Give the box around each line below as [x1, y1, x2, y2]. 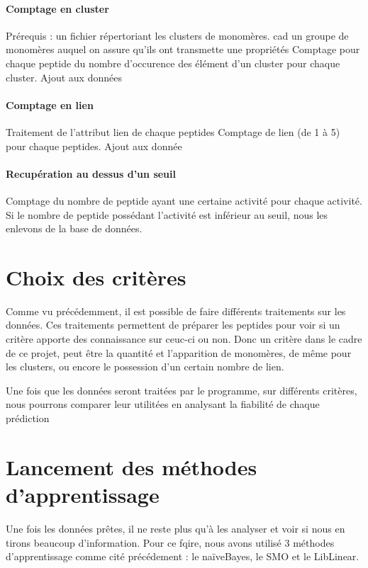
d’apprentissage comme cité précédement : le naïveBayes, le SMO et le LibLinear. [6, 549, 359, 564]
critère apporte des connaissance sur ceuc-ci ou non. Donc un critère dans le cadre [6, 331, 362, 346]
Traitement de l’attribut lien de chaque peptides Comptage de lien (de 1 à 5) [6, 124, 340, 139]
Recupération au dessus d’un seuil [6, 166, 176, 181]
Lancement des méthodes [6, 452, 257, 481]
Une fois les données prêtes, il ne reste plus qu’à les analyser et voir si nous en [6, 521, 345, 535]
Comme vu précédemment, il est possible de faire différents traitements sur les [6, 303, 346, 318]
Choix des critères [6, 262, 186, 291]
